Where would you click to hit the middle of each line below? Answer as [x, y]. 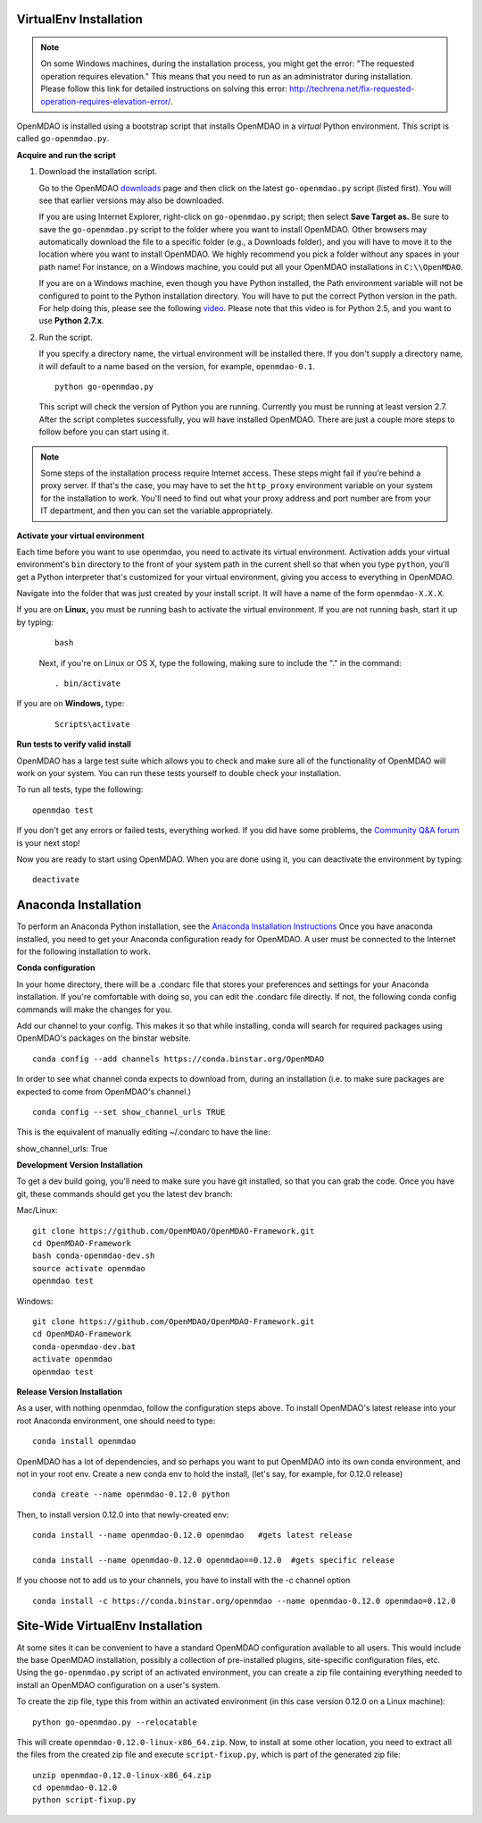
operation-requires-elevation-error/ [106, 101]
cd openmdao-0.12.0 [75, 1788]
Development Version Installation [79, 1165]
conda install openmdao [84, 1441]
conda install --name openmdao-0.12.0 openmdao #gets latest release [192, 1535]
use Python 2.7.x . [71, 321]
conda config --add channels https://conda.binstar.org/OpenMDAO [179, 1059]
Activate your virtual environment [80, 536]
